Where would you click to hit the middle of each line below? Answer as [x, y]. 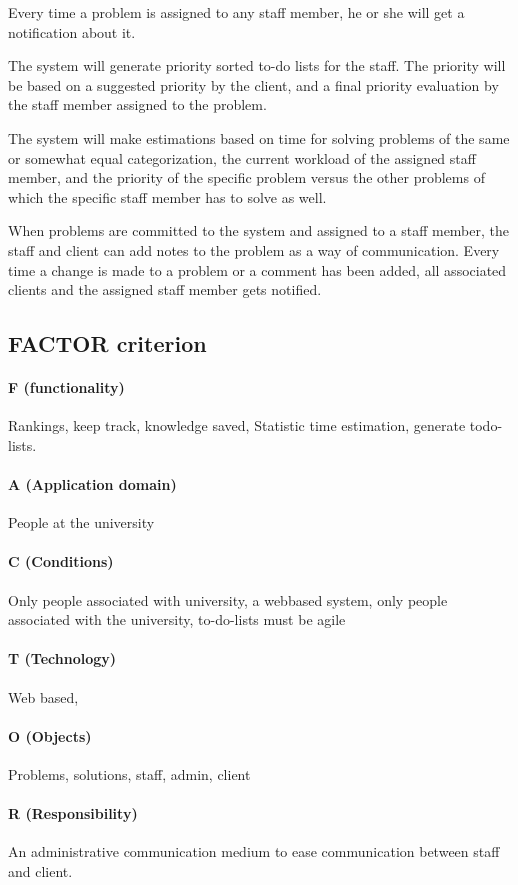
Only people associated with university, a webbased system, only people [228, 599]
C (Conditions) [61, 561]
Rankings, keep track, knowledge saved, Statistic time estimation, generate [237, 425]
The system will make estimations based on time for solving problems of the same [259, 137]
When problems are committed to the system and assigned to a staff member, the [259, 230]
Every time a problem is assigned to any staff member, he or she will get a [236, 12]
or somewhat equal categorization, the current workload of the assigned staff [242, 157]
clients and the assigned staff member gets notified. [165, 289]
